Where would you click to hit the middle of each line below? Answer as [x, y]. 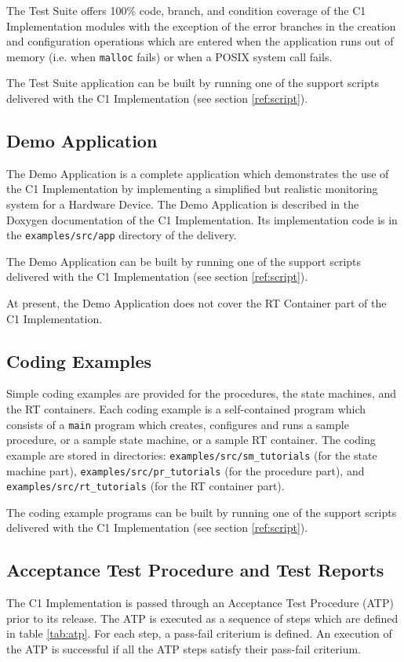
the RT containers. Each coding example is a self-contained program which [186, 409]
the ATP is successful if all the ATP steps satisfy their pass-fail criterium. [184, 649]
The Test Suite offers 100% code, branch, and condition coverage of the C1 [186, 10]
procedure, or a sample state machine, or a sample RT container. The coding [191, 440]
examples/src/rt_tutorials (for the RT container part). [146, 486]
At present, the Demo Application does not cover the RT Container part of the [197, 303]
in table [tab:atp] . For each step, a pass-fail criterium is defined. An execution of [199, 633]
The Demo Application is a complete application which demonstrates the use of [198, 173]
